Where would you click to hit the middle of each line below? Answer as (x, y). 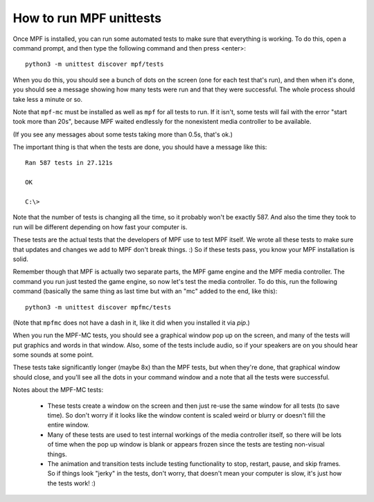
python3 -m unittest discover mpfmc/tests (98, 307)
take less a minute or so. (48, 99)
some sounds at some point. (53, 355)
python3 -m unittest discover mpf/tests (95, 64)
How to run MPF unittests (87, 18)
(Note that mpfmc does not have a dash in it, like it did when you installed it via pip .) (132, 323)
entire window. (68, 425)
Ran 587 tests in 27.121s (69, 163)
